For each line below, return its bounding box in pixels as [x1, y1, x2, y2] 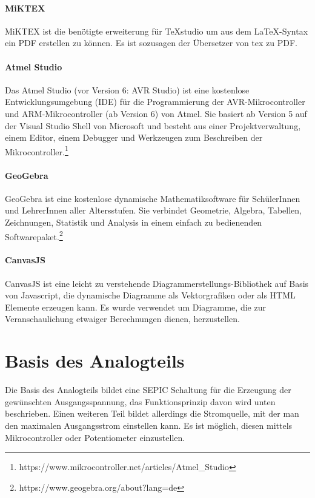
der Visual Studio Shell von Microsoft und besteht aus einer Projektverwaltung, [5, 119, 301, 132]
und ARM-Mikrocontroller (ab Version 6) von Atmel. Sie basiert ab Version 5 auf [5, 107, 307, 119]
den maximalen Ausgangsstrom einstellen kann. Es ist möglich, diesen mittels [5, 419, 293, 431]
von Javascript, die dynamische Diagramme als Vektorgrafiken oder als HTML [5, 289, 296, 301]
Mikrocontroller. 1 [5, 143, 68, 158]
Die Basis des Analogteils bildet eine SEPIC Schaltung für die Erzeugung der [5, 383, 291, 396]
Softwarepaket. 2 [5, 228, 63, 243]
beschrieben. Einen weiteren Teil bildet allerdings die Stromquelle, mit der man [5, 407, 299, 420]
